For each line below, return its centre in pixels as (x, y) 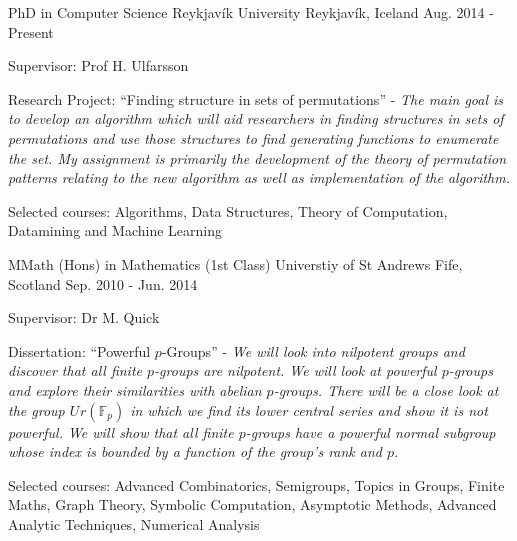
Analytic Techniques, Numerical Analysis (134, 523)
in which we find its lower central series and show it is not (309, 409)
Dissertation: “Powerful (79, 350)
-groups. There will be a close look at (386, 389)
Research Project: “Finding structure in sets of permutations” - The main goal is (256, 98)
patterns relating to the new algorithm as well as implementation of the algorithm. (259, 177)
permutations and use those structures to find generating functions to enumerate (253, 137)
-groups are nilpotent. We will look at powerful (295, 370)
